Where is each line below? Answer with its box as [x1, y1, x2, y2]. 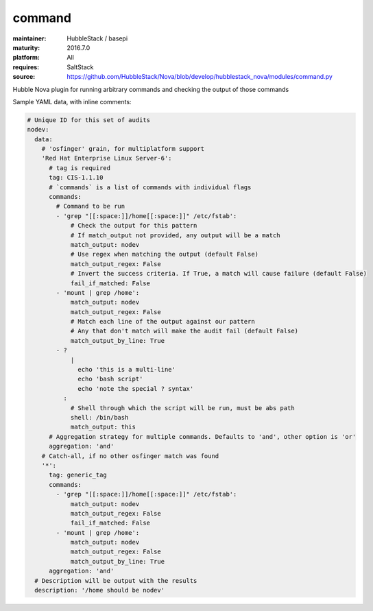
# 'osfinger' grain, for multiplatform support [41, 145, 205, 153]
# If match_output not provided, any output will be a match [70, 231, 280, 239]
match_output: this [70, 423, 136, 431]
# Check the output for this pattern [70, 221, 197, 230]
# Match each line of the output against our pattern [70, 318, 255, 326]
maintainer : [12, 34, 47, 43]
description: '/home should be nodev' [34, 586, 165, 595]
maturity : [12, 43, 40, 51]
